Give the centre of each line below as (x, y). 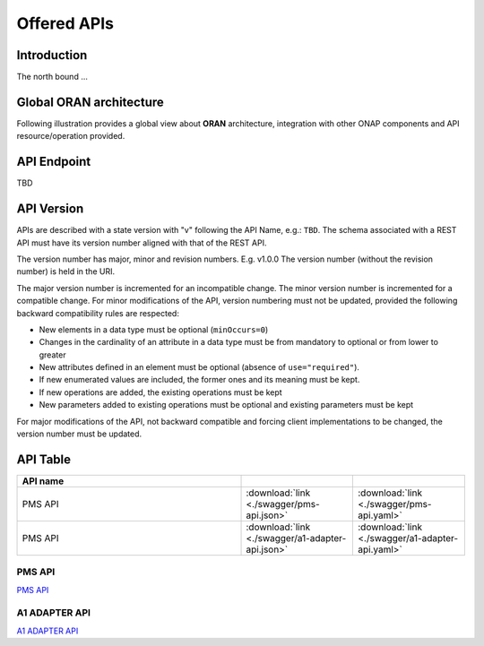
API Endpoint (54, 162)
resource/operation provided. (71, 136)
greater (52, 355)
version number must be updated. (79, 434)
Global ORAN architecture (91, 102)
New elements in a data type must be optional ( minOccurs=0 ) (154, 329)
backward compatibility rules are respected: (98, 313)
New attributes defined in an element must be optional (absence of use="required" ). (199, 367)
